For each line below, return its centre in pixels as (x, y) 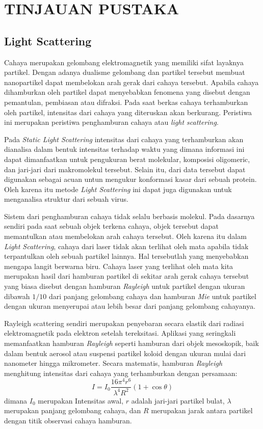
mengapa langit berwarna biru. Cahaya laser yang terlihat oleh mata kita (119, 266)
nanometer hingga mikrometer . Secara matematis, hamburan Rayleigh (113, 363)
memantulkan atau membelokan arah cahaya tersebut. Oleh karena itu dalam (125, 236)
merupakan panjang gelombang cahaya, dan (73, 410)
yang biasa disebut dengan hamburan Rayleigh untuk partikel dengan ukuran (125, 286)
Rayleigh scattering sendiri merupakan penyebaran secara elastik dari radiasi (124, 323)
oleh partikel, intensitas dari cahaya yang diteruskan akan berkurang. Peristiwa (128, 112)
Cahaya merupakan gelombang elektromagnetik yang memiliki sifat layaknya (124, 62)
